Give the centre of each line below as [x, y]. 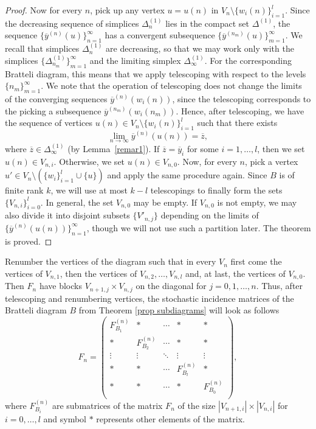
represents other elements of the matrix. [170, 418]
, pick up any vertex [127, 10]
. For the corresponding [248, 60]
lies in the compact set [208, 23]
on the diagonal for [171, 286]
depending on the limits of [210, 215]
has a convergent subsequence [160, 35]
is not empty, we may [257, 202]
